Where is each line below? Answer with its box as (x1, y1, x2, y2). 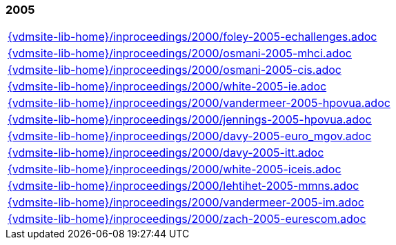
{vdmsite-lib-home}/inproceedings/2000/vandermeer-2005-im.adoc (8, 195, 364, 210)
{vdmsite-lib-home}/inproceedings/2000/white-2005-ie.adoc (8, 79, 327, 94)
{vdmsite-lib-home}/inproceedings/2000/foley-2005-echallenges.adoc (8, 30, 377, 44)
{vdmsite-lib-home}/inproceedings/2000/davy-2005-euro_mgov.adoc (8, 129, 372, 144)
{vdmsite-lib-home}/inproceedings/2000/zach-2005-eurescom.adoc (8, 212, 366, 226)
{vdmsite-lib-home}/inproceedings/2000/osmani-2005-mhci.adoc (8, 46, 352, 61)
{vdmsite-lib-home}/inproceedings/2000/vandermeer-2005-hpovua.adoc (8, 96, 390, 110)
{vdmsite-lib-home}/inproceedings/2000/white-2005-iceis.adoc (8, 162, 341, 177)
